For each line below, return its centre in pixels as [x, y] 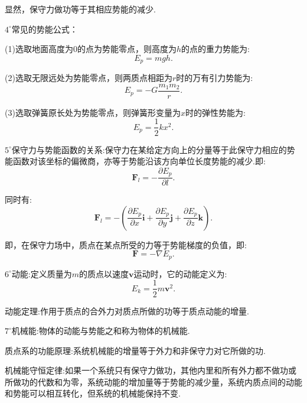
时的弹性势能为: [215, 112]
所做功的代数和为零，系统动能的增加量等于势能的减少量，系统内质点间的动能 [153, 381]
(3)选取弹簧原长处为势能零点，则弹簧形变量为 [93, 112]
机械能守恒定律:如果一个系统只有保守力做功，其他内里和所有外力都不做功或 [151, 370]
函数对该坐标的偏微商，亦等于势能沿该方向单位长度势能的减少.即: [139, 161]
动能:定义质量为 [42, 273]
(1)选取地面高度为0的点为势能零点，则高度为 [91, 49]
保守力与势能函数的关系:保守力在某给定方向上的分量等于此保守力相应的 [149, 149]
